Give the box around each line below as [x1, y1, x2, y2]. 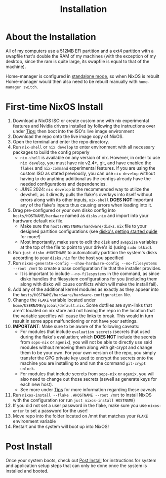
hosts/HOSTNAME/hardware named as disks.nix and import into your [12, 212, 149, 218]
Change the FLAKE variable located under [12, 297, 96, 303]
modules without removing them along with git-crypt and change [20, 344, 153, 350]
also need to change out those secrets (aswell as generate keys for [20, 376, 157, 382]
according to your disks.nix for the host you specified [12, 255, 124, 261]
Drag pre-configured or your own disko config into [12, 207, 116, 213]
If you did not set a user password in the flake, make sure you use [12, 402, 147, 408]
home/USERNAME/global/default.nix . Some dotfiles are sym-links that [12, 302, 152, 308]
